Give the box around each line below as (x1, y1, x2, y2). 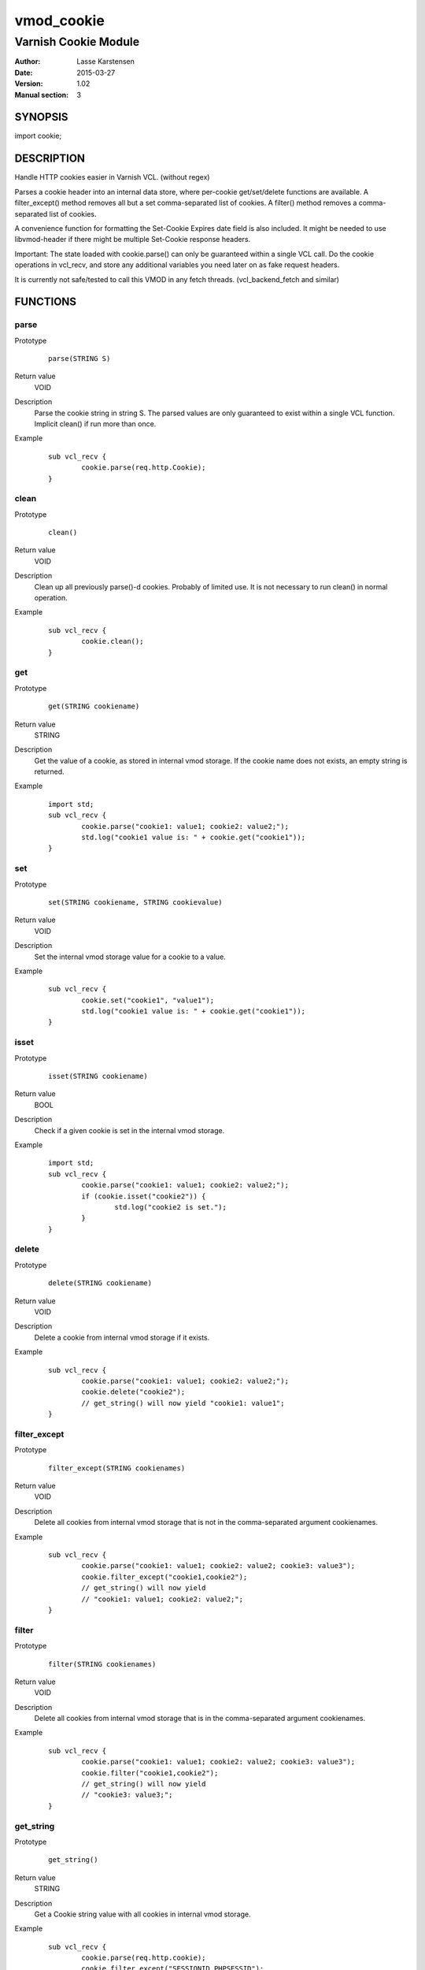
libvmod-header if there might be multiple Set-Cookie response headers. (14, 235, 251, 244)
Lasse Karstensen (76, 57, 135, 66)
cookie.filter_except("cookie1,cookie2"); (81, 1572, 248, 1582)
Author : (14, 57, 41, 66)
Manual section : (14, 90, 69, 99)
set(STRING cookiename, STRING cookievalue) (48, 898, 224, 906)
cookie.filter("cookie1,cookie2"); (81, 1768, 219, 1777)
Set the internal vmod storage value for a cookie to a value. (34, 952, 226, 961)
